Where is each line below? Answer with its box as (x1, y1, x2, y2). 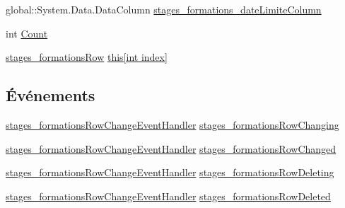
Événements (6, 84, 95, 106)
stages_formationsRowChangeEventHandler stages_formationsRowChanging (6, 117, 339, 132)
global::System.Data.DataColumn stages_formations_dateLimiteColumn (6, 2, 322, 16)
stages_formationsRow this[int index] (6, 50, 168, 64)
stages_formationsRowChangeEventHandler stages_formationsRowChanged (6, 141, 337, 156)
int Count (6, 25, 48, 40)
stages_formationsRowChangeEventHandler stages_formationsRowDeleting (6, 165, 334, 180)
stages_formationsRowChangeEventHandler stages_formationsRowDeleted (6, 188, 331, 203)
